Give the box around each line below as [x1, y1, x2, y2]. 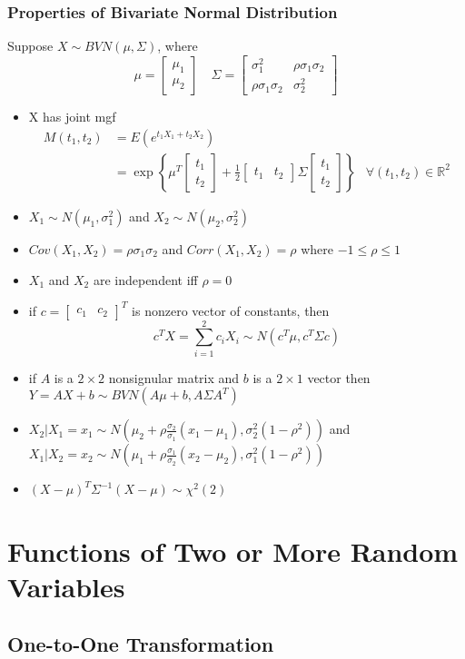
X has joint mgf [28, 107, 116, 126]
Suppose [7, 36, 54, 55]
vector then [307, 368, 371, 387]
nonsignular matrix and [108, 368, 240, 387]
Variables [7, 567, 125, 605]
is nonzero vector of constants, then [132, 300, 330, 320]
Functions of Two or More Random [7, 532, 459, 569]
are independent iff [93, 270, 198, 289]
